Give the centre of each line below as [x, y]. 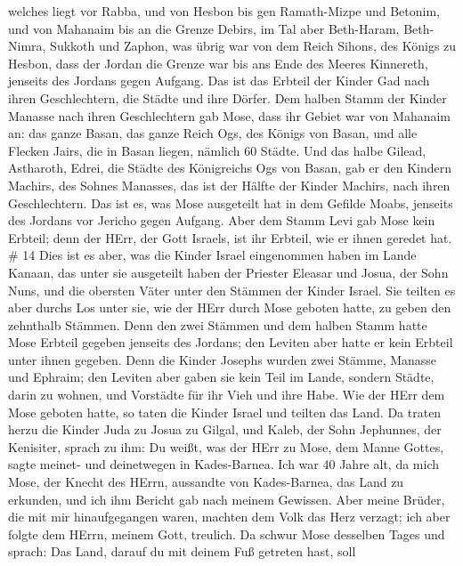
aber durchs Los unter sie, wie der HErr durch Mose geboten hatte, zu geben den [230, 307]
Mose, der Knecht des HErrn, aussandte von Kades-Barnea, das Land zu [206, 482]
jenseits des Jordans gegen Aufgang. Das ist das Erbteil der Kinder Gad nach [219, 81]
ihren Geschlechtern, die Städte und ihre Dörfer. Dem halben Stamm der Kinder [227, 97]
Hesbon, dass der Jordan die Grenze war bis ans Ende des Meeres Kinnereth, [218, 63]
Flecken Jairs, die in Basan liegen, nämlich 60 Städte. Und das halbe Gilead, [217, 150]
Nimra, [27, 46]
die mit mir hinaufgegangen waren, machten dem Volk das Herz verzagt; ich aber [229, 517]
